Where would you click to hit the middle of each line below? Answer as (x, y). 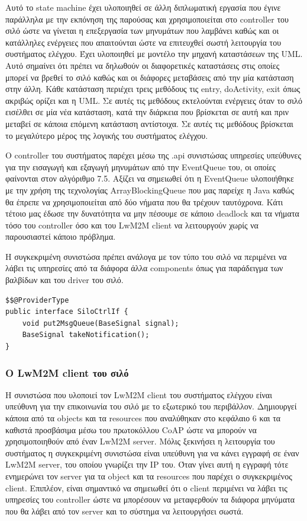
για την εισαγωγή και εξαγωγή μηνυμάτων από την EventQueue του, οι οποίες (140, 166)
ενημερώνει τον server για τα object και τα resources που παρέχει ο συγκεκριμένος (149, 476)
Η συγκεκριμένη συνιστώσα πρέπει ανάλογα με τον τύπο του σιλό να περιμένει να (146, 256)
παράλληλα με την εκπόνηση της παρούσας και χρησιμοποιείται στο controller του (147, 19)
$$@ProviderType (37, 300)
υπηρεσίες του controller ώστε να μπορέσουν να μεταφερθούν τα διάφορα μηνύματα (150, 499)
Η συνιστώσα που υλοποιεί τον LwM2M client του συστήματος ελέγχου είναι (139, 394)
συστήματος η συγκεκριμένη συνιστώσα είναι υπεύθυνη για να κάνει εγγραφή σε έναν (152, 452)
